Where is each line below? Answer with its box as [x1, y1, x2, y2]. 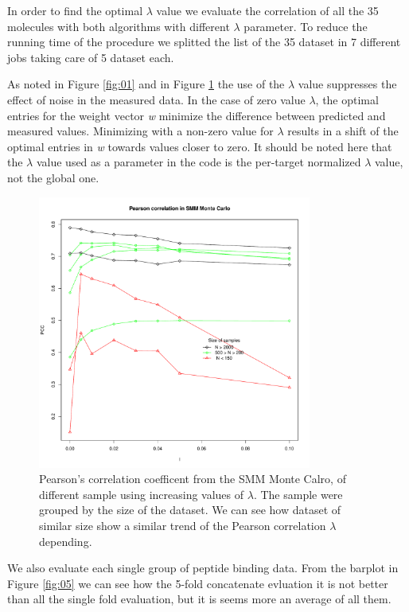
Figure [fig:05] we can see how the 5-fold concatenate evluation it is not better [7, 575, 388, 591]
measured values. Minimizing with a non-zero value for [7, 123, 274, 139]
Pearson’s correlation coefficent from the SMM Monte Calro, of [39, 470, 346, 487]
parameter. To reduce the [243, 18, 368, 34]
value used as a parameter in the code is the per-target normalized [36, 154, 361, 170]
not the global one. [7, 169, 99, 185]
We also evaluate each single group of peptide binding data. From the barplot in [7, 559, 399, 576]
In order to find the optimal [7, 2, 143, 18]
